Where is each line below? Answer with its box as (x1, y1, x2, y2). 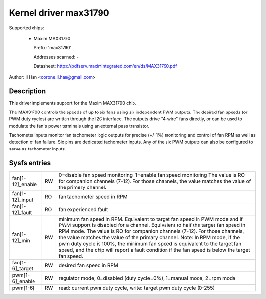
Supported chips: (9, 25, 44, 31)
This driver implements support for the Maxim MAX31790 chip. (9, 100, 136, 106)
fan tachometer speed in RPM (58, 193, 128, 200)
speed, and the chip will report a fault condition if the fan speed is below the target (58, 246, 251, 253)
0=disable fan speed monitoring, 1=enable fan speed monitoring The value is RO (58, 171, 245, 178)
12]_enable (12, 181, 37, 187)
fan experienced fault (58, 206, 108, 213)
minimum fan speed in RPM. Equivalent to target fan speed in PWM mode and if (58, 215, 243, 222)
